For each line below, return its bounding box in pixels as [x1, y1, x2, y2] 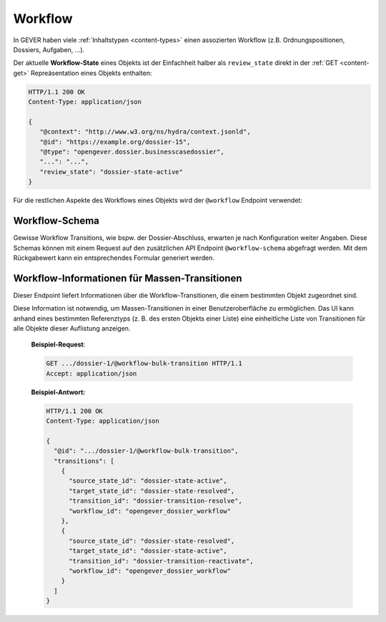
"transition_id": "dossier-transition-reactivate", [69, 557, 254, 565]
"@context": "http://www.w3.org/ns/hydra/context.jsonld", [39, 128, 251, 136]
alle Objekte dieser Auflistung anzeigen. [13, 323, 131, 332]
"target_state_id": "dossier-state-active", [69, 547, 228, 555]
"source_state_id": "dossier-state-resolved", [69, 536, 235, 545]
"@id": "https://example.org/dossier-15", [39, 138, 191, 146]
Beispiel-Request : [31, 340, 86, 349]
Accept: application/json [46, 369, 137, 378]
